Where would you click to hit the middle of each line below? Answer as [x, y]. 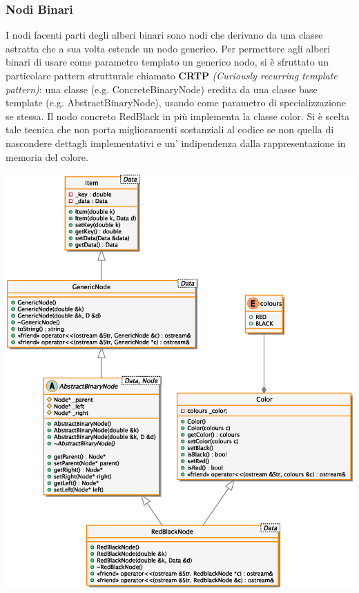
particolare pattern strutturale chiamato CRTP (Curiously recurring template [172, 75]
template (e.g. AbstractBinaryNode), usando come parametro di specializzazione [176, 103]
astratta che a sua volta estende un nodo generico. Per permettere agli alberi [168, 48]
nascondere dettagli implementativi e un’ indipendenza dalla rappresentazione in [176, 143]
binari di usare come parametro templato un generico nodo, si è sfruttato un [167, 62]
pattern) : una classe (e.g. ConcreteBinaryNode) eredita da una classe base [162, 89]
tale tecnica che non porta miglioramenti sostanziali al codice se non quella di [170, 129]
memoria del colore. [47, 156]
